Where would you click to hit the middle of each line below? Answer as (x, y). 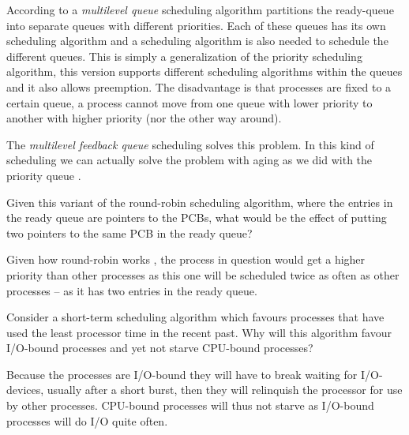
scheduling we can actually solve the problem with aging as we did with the (189, 160)
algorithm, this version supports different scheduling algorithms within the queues (204, 71)
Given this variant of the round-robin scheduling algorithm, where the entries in (200, 202)
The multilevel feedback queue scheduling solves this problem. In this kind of (190, 144)
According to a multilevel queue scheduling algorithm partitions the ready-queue (200, 9)
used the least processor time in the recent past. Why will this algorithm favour (199, 332)
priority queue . (44, 175)
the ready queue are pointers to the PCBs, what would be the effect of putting (197, 217)
